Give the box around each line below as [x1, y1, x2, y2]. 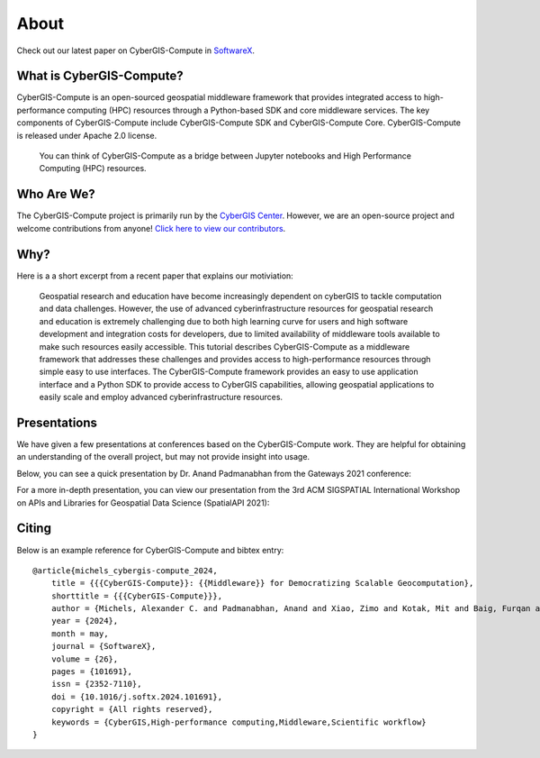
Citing [16, 521, 51, 536]
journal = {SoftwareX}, [50, 641, 157, 652]
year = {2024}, [50, 616, 119, 626]
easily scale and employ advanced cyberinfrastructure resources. [39, 392, 283, 403]
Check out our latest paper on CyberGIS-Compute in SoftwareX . [16, 45, 256, 56]
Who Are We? [16, 187, 95, 202]
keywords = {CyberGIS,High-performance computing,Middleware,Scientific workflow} [50, 717, 427, 727]
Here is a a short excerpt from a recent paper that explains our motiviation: [16, 270, 294, 281]
